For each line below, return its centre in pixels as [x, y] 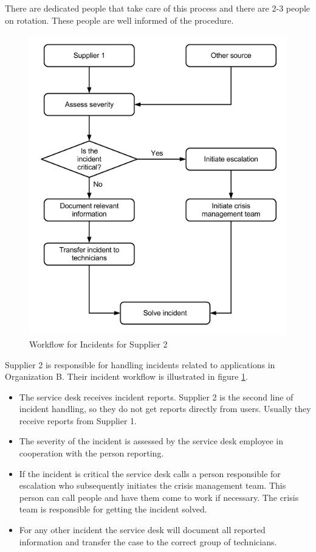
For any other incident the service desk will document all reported [142, 530]
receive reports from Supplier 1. [78, 420]
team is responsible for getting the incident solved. [113, 509]
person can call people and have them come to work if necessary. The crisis [159, 497]
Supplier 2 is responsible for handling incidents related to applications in [140, 364]
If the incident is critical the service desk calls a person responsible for [150, 473]
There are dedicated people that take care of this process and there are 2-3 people [158, 8]
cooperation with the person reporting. [91, 453]
